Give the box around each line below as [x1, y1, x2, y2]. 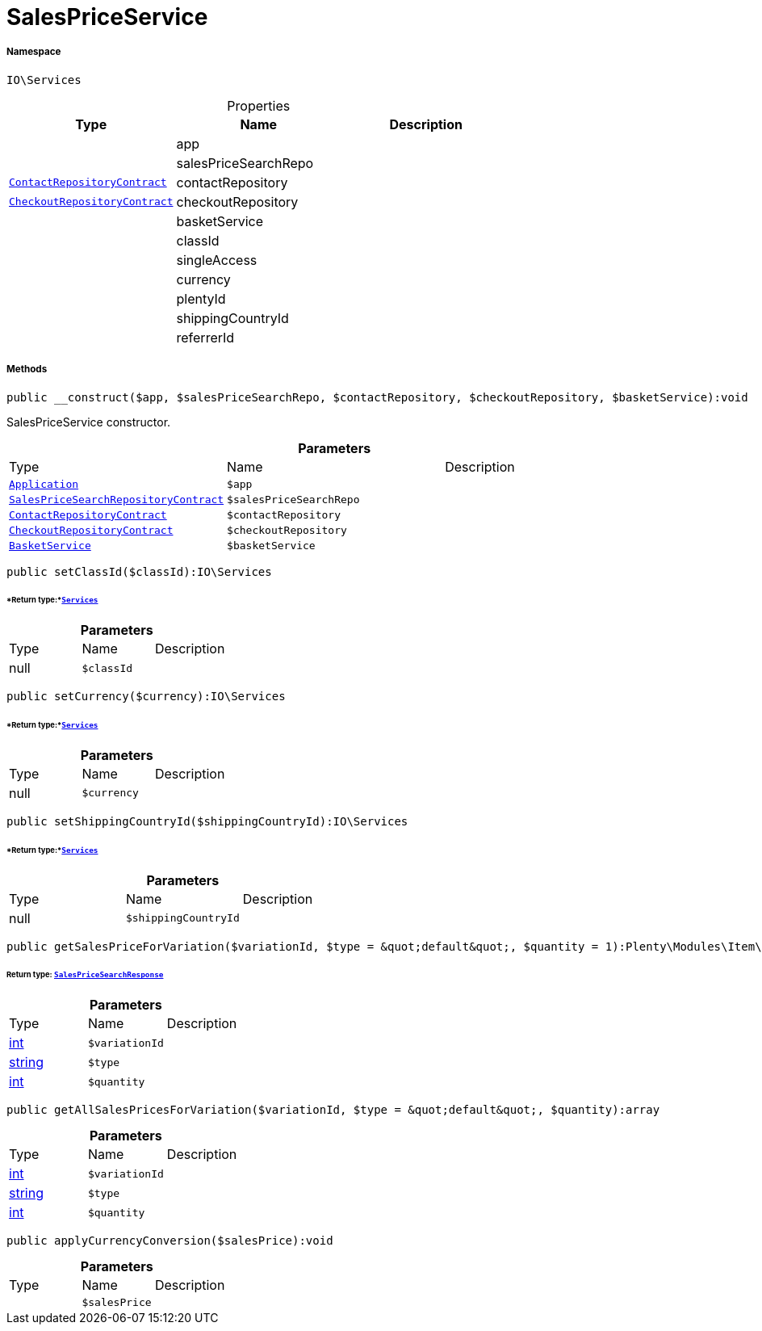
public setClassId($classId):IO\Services [6, 565, 272, 578]
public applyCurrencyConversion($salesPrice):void [6, 1234, 333, 1248]
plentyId [176, 290, 226, 307]
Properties [227, 97, 291, 114]
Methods [6, 363, 48, 376]
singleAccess [176, 251, 257, 268]
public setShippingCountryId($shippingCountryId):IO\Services [6, 814, 408, 828]
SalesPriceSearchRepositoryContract [9, 493, 224, 506]
